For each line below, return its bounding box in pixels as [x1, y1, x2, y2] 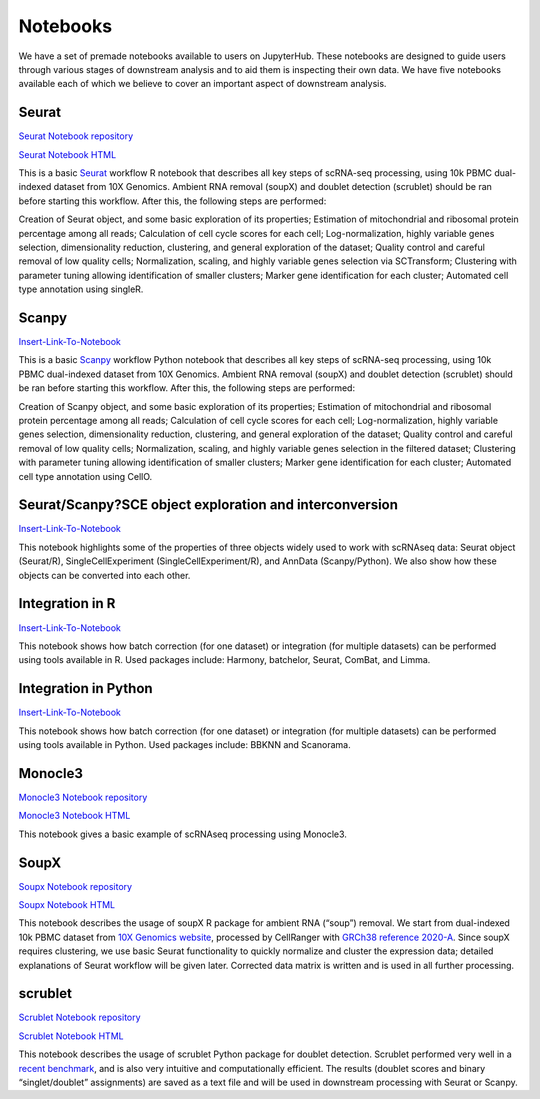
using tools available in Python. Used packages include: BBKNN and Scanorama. [18, 739, 351, 751]
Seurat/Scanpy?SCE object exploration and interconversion [18, 496, 399, 514]
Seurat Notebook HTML [18, 148, 117, 160]
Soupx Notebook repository [18, 880, 133, 892]
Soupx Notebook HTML [18, 899, 116, 910]
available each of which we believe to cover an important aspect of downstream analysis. [18, 78, 387, 90]
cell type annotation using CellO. [18, 470, 153, 482]
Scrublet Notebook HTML [18, 1030, 124, 1042]
